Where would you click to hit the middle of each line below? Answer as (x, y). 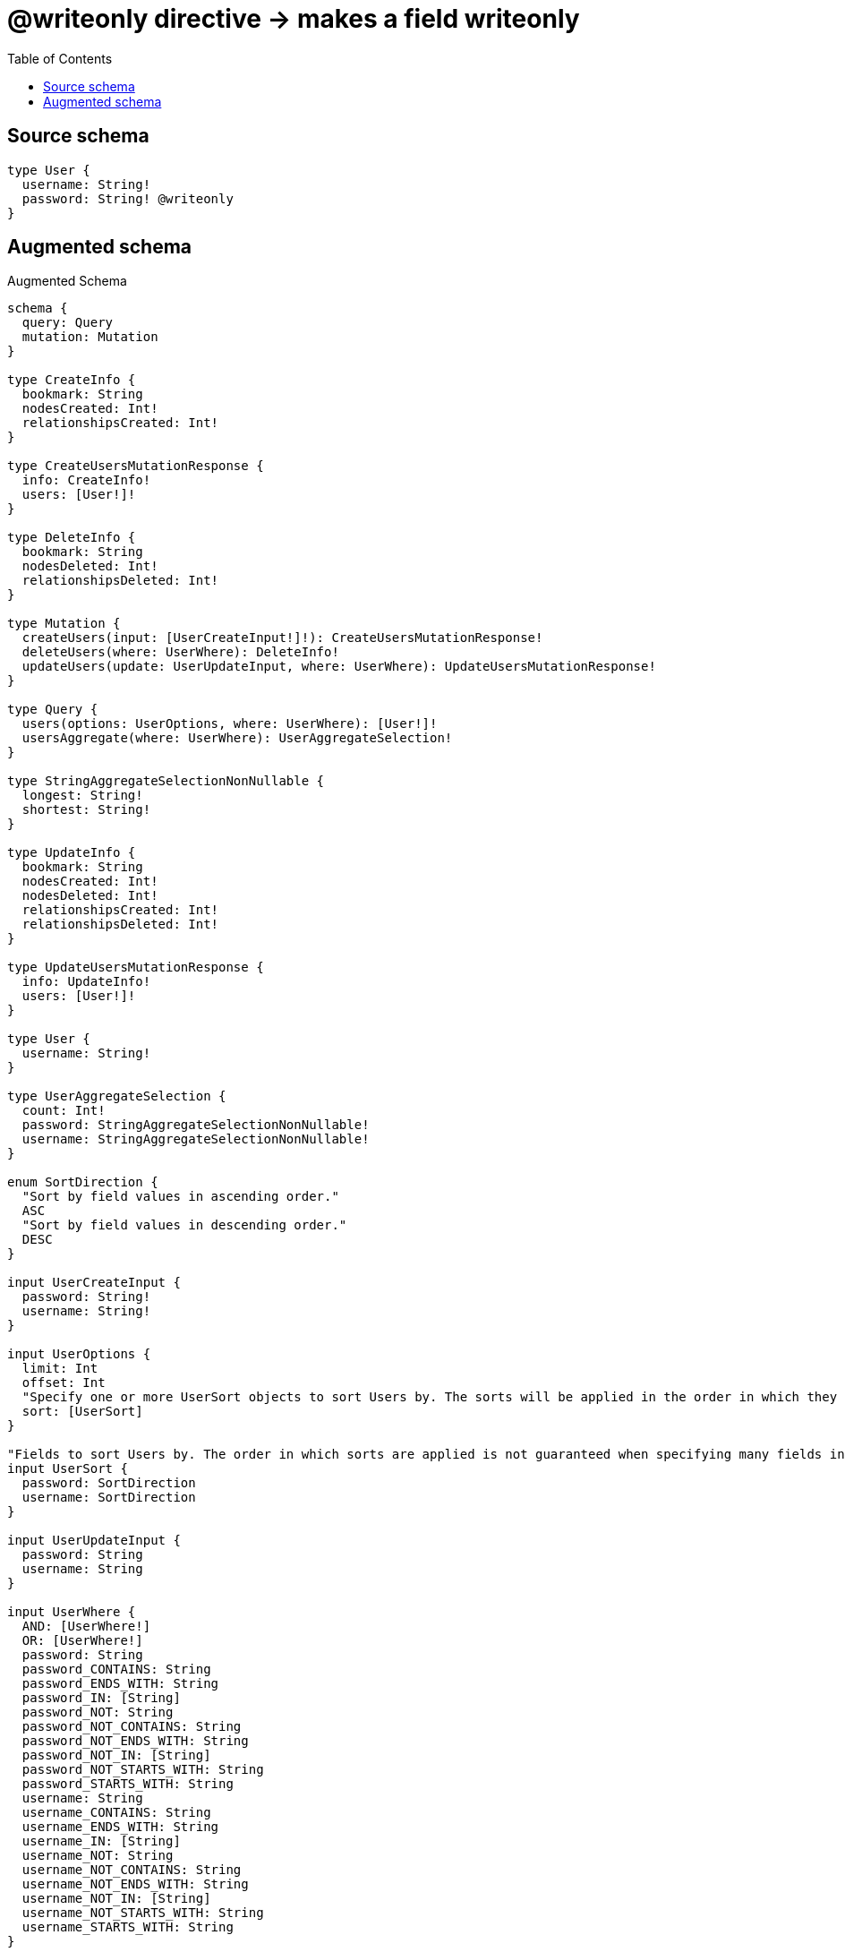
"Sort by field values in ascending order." (180, 1197)
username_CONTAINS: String (116, 1813)
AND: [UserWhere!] (86, 1627)
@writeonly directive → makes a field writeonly (294, 19)
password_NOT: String (98, 1712)
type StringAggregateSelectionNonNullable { (166, 781)
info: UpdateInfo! (86, 982)
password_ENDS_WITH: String (120, 1684)
